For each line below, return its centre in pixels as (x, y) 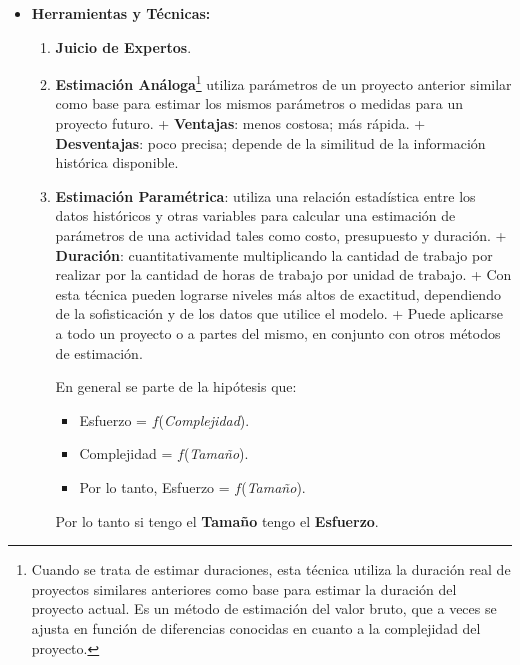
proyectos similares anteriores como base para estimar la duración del (244, 588)
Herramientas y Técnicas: (121, 13)
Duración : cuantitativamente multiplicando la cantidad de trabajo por (274, 254)
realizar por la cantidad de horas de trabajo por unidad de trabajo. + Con (283, 274)
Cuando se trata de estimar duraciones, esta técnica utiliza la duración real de (271, 569)
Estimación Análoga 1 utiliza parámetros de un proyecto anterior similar (283, 82)
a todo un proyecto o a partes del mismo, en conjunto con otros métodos (278, 332)
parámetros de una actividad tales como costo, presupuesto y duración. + (281, 235)
